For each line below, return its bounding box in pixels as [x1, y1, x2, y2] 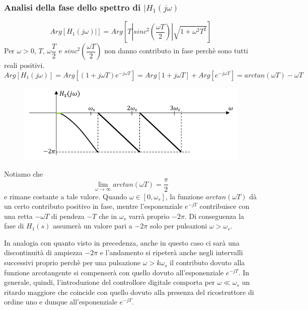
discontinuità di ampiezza [4, 247, 83, 258]
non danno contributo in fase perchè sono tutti [104, 45, 248, 56]
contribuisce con [199, 201, 250, 211]
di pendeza [51, 210, 85, 221]
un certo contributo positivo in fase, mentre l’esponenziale [4, 201, 183, 211]
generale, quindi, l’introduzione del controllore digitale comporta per [4, 277, 215, 287]
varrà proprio [128, 210, 170, 221]
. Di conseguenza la [184, 210, 245, 221]
